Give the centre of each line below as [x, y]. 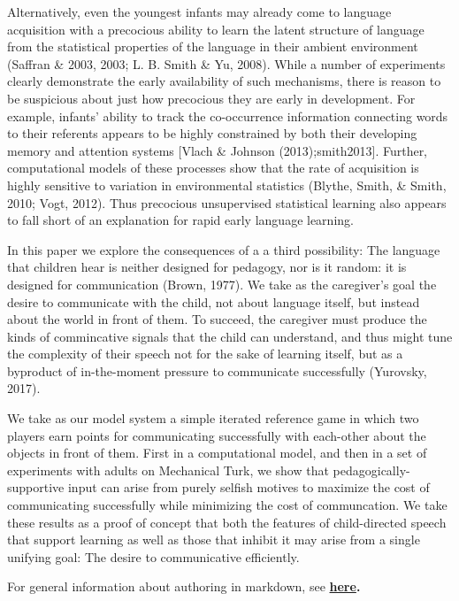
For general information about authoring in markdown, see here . [184, 586]
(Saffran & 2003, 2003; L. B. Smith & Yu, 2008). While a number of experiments [226, 63]
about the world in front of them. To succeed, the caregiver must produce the [217, 319]
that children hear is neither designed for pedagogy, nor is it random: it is [207, 267]
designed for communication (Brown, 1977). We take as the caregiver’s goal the [222, 284]
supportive [36, 487]
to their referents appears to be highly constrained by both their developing [212, 133]
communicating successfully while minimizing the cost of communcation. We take [227, 505]
